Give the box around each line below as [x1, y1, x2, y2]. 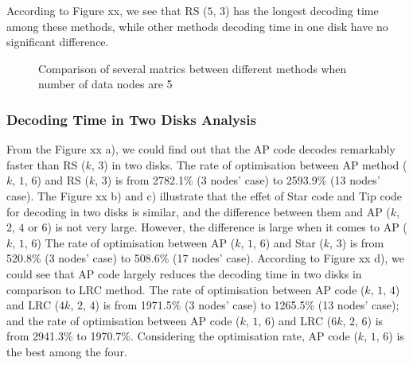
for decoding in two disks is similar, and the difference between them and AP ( [6, 203, 391, 219]
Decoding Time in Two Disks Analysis [6, 109, 256, 129]
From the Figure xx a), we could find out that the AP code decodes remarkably [6, 141, 395, 157]
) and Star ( [265, 234, 324, 250]
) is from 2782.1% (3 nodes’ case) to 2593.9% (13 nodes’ [107, 172, 380, 188]
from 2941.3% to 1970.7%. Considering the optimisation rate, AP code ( [6, 328, 358, 344]
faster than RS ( [6, 156, 86, 173]
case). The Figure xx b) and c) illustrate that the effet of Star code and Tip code [6, 187, 403, 204]
